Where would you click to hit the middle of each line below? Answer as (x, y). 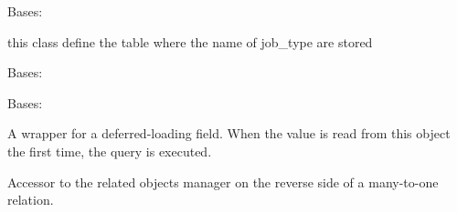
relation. (31, 200)
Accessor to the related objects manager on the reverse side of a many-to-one (223, 182)
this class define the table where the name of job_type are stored (190, 41)
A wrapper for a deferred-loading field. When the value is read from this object (229, 133)
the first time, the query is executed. (110, 151)
